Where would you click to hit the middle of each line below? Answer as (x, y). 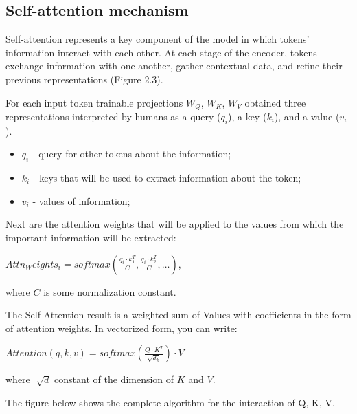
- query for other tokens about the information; (131, 154)
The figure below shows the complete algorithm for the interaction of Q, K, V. (170, 402)
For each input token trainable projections (94, 102)
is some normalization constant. (110, 291)
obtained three (275, 102)
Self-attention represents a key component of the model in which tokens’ (158, 39)
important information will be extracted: (91, 237)
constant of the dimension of (114, 379)
